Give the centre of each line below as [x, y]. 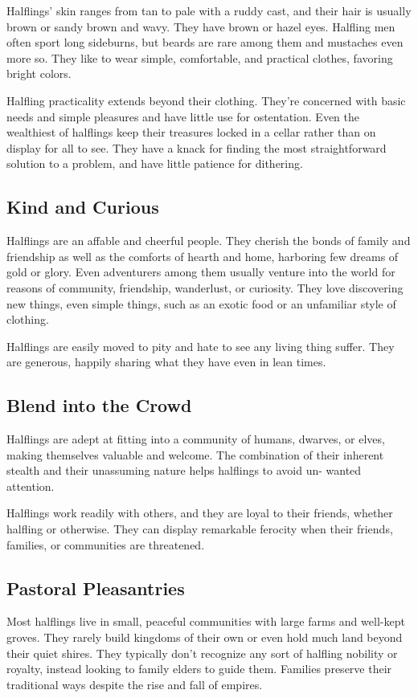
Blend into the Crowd [99, 405]
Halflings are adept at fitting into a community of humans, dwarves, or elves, [196, 439]
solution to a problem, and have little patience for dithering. [155, 163]
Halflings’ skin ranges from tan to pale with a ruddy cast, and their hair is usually [209, 10]
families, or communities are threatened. [106, 544]
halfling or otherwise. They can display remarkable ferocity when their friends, [200, 529]
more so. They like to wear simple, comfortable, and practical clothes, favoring [200, 57]
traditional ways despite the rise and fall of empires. [135, 684]
